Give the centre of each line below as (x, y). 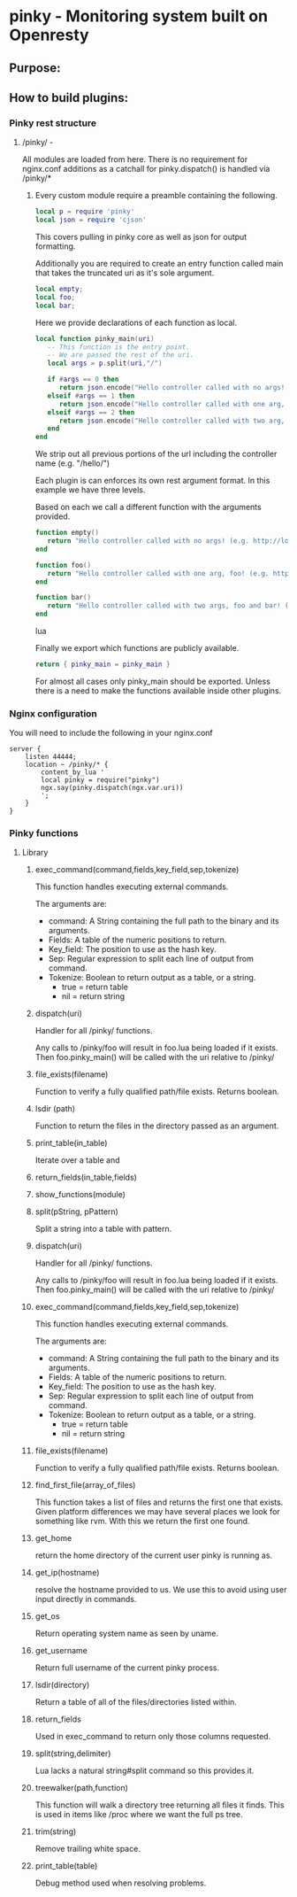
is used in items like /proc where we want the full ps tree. (139, 1815)
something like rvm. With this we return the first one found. (142, 1521)
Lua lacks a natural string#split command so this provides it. (145, 1771)
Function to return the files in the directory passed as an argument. (157, 1126)
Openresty (49, 35)
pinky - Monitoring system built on (138, 16)
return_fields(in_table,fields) (86, 1177)
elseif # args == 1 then (91, 396)
